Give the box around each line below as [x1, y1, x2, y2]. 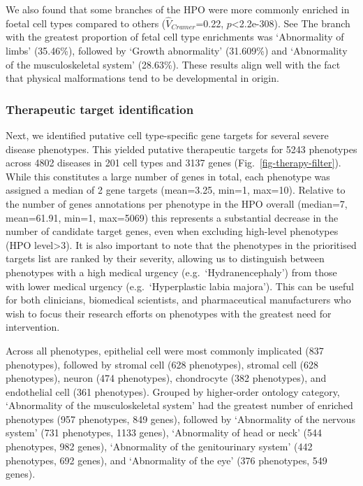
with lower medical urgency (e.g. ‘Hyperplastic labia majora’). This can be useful [6, 278, 354, 293]
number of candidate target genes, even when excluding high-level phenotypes [6, 224, 339, 238]
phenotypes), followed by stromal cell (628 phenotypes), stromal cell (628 [6, 357, 318, 371]
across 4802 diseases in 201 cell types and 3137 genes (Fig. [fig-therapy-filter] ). [6, 155, 341, 170]
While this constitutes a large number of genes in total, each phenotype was [6, 169, 330, 183]
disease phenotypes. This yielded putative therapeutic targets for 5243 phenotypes [6, 141, 357, 156]
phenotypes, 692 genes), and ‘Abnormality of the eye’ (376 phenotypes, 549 [6, 452, 327, 467]
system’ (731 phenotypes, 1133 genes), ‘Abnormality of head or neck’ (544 [6, 425, 323, 440]
